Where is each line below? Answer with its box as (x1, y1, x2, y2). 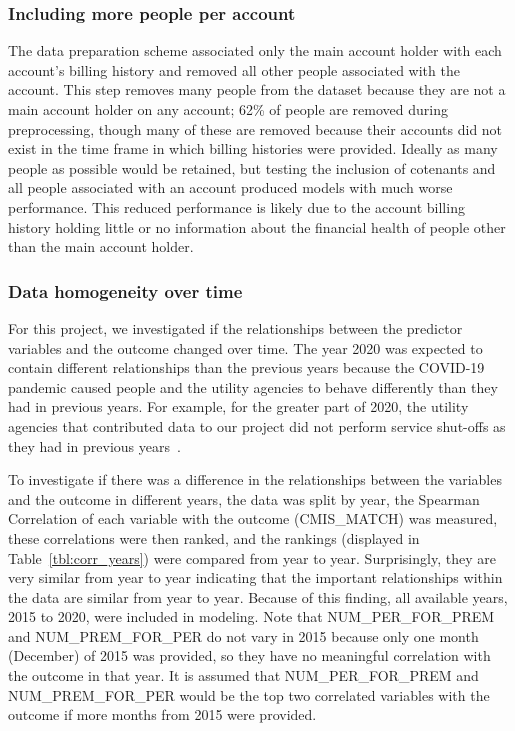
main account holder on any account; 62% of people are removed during (8, 99, 448, 119)
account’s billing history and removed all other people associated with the (8, 59, 460, 80)
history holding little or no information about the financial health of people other (8, 216, 506, 237)
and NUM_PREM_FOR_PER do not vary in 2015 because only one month (8, 625, 479, 646)
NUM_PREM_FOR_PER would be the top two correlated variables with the (8, 684, 490, 705)
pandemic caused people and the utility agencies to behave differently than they (8, 376, 498, 397)
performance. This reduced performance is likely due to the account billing (8, 196, 465, 217)
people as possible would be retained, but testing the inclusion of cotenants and (8, 157, 496, 178)
